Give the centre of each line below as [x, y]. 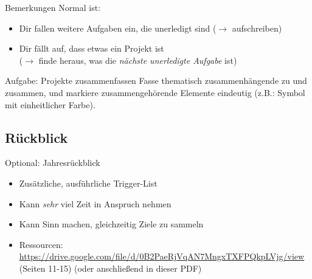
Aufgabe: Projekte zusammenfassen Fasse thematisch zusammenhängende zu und [156, 81]
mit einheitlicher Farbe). [50, 104]
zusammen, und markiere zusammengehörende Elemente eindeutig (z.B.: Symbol [155, 92]
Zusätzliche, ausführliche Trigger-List [88, 183]
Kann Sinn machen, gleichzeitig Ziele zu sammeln [111, 224]
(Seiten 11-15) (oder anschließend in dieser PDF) [110, 268]
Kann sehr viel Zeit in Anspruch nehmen [95, 203]
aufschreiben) [257, 28]
